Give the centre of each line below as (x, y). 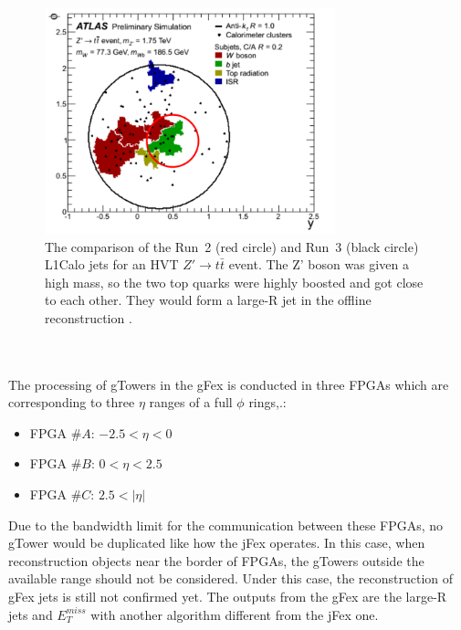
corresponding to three (72, 402)
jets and (31, 614)
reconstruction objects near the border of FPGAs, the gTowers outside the (216, 560)
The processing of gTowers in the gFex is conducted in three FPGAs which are (229, 384)
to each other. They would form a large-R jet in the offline (208, 300)
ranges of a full (191, 402)
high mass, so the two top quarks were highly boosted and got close (234, 282)
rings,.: (267, 402)
